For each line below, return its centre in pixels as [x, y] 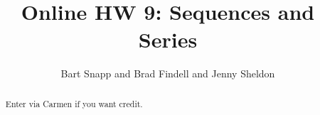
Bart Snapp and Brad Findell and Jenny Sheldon [168, 73]
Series [168, 39]
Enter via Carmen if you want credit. [74, 103]
